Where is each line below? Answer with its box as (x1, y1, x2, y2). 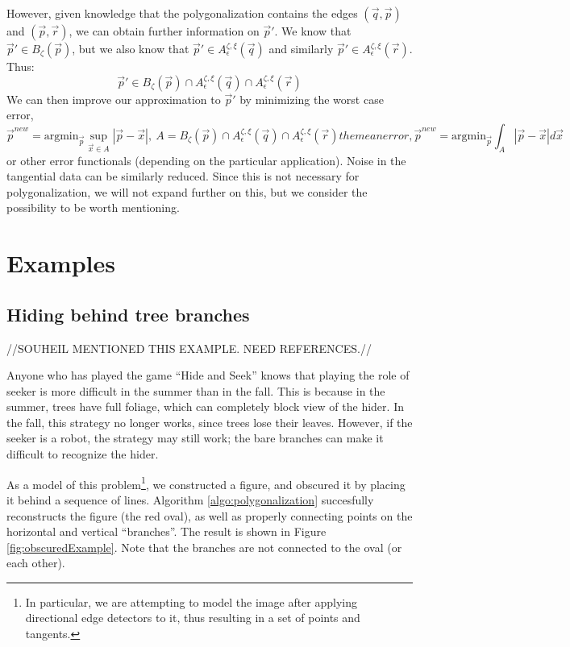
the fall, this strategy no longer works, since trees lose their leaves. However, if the (6, 413, 413, 430)
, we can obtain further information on (69, 23, 260, 39)
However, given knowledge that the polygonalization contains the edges (6, 5, 358, 21)
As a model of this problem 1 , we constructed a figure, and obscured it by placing (6, 473, 406, 492)
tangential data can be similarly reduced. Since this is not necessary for (6, 168, 360, 185)
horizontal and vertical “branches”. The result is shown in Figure (6, 523, 327, 540)
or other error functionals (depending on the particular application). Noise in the (6, 151, 406, 168)
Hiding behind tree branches (6, 301, 250, 326)
